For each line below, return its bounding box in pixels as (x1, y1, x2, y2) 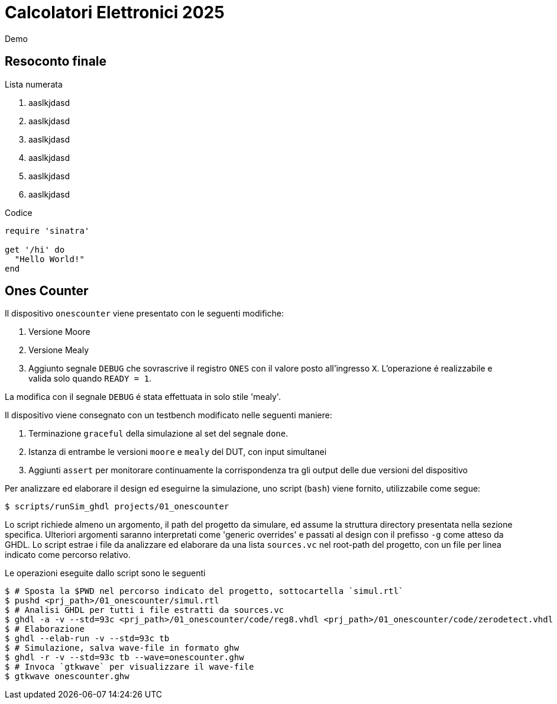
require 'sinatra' (5, 225, 90, 235)
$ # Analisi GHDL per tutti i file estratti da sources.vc (5, 605, 284, 615)
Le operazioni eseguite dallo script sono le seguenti (5, 568, 206, 579)
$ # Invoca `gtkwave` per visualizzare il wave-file (5, 662, 254, 672)
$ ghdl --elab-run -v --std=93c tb (5, 634, 170, 644)
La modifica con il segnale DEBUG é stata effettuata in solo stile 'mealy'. (5, 392, 281, 402)
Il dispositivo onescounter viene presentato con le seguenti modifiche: (5, 308, 284, 319)
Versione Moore (28, 327, 90, 337)
